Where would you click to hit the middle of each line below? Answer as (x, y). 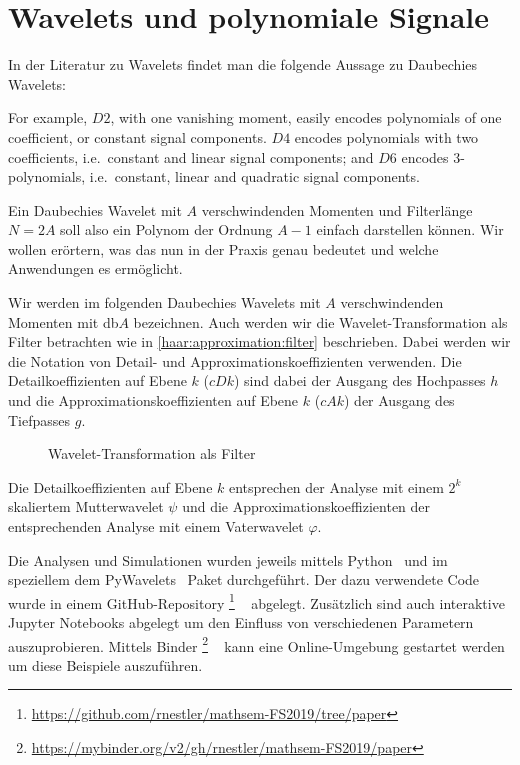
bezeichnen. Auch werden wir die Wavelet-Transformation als (320, 321)
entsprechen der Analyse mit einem (336, 486)
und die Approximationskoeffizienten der (306, 506)
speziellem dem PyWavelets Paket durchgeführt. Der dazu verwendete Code (244, 579)
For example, (48, 117)
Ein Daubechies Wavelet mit (95, 209)
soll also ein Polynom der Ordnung (166, 229)
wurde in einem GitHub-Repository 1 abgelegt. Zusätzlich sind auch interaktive (256, 601)
